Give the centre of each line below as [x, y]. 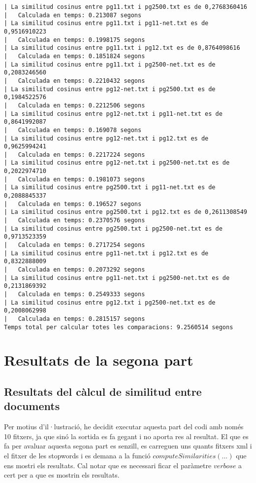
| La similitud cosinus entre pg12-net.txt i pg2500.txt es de [110, 89]
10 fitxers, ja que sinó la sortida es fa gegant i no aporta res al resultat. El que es [126, 436]
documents [32, 406]
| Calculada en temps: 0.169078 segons [73, 130]
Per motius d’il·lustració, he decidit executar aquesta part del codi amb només [124, 427]
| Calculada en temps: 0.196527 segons [73, 204]
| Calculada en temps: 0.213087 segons [73, 15]
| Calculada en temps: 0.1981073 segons [75, 179]
